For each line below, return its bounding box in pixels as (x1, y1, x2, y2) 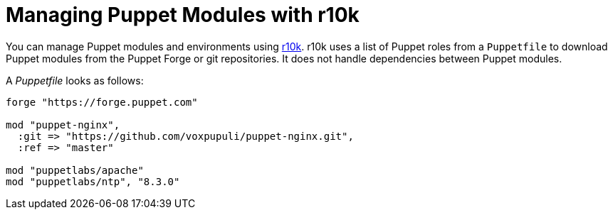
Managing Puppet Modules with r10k (6, 3, 360, 27)
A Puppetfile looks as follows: (6, 74, 144, 87)
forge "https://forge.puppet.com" (6, 96, 198, 108)
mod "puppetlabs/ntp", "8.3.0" (6, 175, 180, 187)
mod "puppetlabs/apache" (6, 164, 144, 176)
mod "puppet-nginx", (6, 118, 120, 131)
